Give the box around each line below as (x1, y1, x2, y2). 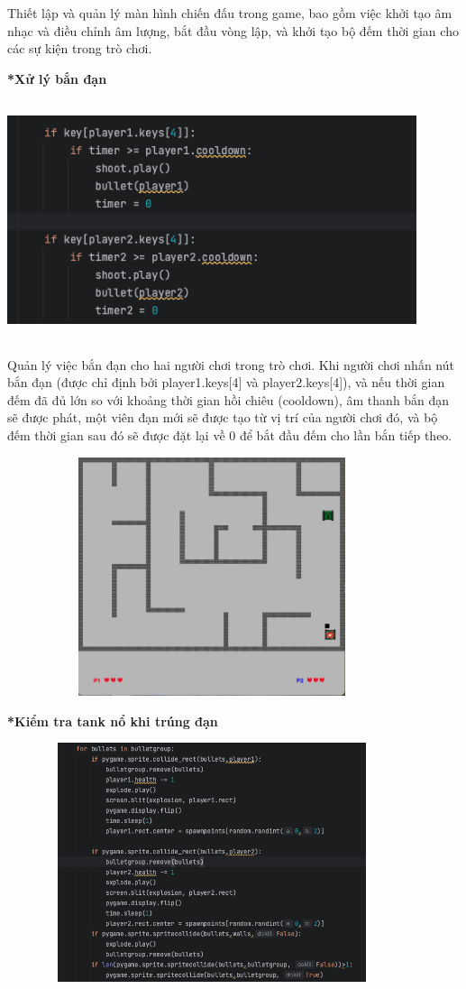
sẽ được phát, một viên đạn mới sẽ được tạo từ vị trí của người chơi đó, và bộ (7, 408, 438, 427)
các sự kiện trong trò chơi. (7, 39, 152, 58)
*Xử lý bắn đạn (7, 69, 107, 88)
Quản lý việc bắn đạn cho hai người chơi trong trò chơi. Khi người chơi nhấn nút (7, 355, 454, 374)
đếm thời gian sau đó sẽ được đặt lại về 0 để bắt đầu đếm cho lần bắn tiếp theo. (7, 425, 452, 444)
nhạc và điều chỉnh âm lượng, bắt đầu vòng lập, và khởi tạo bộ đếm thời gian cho (7, 21, 459, 40)
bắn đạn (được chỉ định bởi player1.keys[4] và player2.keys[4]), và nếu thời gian (7, 373, 445, 392)
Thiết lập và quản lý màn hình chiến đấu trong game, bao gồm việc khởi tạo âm (7, 4, 452, 22)
